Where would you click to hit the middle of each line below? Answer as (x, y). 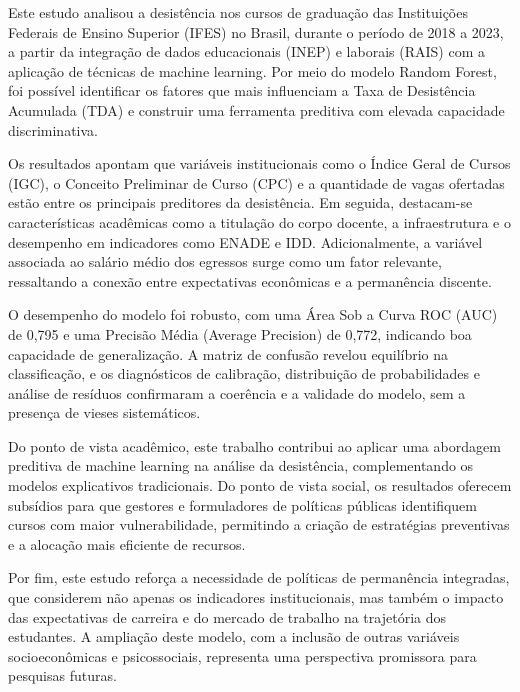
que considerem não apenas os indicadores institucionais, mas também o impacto (256, 597)
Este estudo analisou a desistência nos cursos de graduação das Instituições (238, 12)
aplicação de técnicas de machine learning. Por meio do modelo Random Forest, (252, 70)
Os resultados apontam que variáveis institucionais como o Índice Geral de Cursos (259, 163)
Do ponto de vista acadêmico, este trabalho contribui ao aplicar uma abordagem (254, 445)
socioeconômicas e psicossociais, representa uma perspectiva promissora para (242, 655)
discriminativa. (53, 129)
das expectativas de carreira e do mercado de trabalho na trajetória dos (227, 616)
